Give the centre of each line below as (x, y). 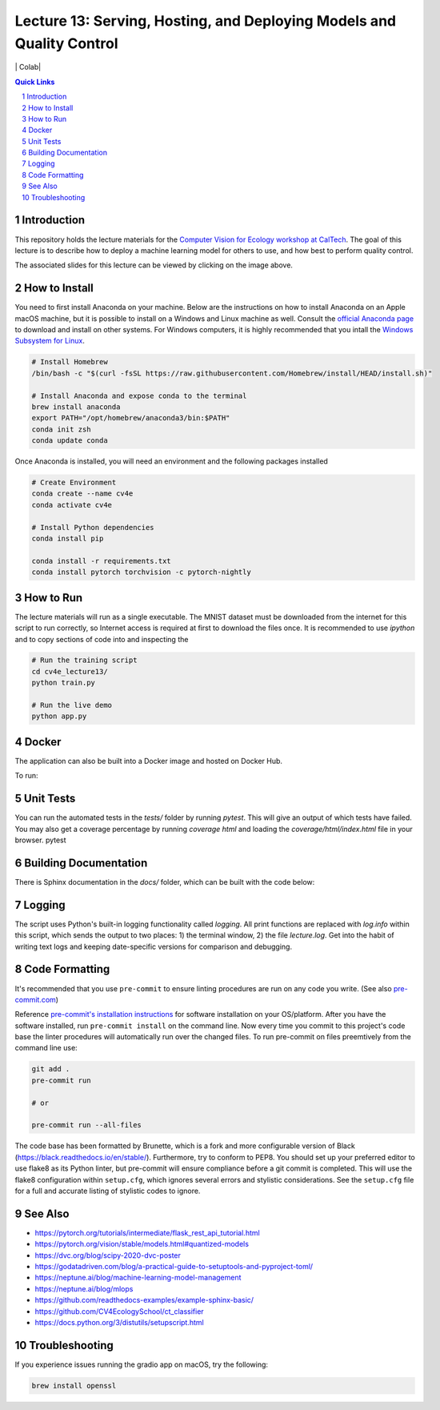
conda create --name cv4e (82, 494)
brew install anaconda (76, 407)
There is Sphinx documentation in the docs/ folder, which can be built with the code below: (165, 882)
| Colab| (28, 67)
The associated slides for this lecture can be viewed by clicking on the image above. (154, 265)
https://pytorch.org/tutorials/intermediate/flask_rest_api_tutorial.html (147, 1232)
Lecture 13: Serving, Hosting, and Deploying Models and (205, 21)
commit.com (35, 999)
